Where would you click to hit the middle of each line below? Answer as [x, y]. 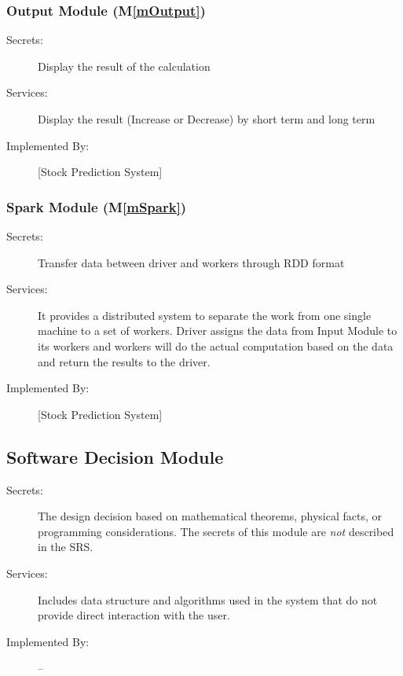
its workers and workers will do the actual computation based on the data [216, 345]
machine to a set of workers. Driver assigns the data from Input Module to [218, 331]
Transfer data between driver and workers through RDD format [191, 262]
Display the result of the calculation [124, 66]
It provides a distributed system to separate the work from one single [205, 315]
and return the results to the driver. [124, 361]
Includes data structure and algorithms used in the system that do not [208, 599]
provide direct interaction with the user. [134, 615]
